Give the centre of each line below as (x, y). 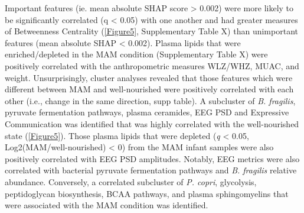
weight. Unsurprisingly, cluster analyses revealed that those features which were (149, 77)
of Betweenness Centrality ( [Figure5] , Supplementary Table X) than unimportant (151, 31)
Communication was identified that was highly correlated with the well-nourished (152, 123)
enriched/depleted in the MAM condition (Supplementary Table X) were (136, 54)
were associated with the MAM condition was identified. (107, 205)
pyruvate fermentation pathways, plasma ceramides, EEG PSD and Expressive (147, 112)
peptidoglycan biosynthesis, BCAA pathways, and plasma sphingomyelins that (147, 193)
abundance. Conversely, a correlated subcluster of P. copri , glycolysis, (131, 181)
